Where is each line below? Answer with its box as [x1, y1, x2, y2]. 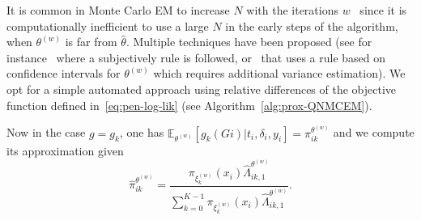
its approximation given [6, 142, 124, 159]
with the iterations [246, 2, 338, 18]
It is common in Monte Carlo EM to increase [6, 2, 230, 18]
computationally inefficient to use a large [6, 17, 209, 34]
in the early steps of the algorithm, [225, 17, 398, 34]
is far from [65, 33, 117, 50]
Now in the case [6, 124, 86, 141]
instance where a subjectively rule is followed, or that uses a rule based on [6, 49, 386, 66]
